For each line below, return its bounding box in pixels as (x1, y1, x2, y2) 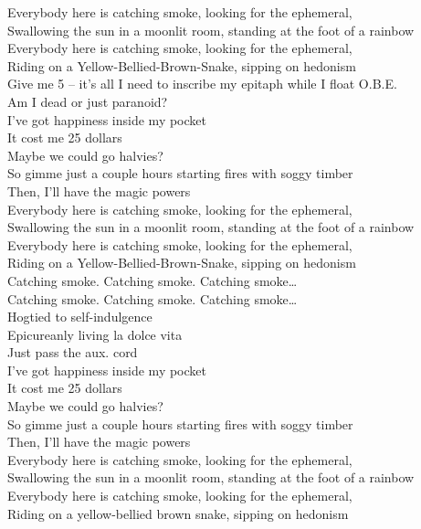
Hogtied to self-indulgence (7, 307, 153, 326)
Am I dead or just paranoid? (7, 91, 168, 111)
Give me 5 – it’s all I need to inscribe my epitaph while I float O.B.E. (7, 74, 397, 93)
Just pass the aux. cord (7, 343, 138, 362)
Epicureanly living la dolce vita (7, 324, 183, 344)
